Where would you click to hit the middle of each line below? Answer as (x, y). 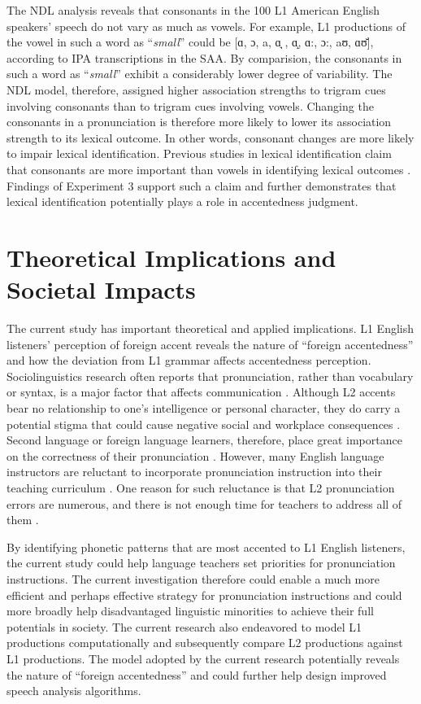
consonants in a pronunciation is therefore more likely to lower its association (199, 122)
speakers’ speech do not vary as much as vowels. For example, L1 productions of (206, 26)
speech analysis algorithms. (74, 691)
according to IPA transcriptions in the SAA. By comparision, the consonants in (204, 57)
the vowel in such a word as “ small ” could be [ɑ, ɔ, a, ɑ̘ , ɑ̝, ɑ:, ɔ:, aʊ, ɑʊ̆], (190, 42)
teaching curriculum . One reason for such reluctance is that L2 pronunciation (201, 487)
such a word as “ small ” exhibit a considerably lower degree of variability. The (200, 74)
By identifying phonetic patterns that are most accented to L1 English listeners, (206, 547)
